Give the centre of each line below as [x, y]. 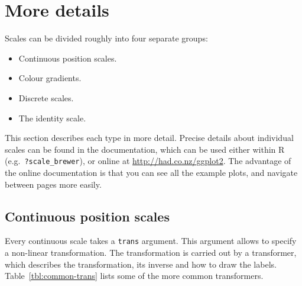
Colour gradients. [50, 78]
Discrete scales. [46, 97]
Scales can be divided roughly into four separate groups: [106, 38]
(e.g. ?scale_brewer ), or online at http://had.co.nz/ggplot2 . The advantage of [148, 161]
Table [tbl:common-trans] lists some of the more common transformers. [134, 276]
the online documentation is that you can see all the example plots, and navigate [151, 172]
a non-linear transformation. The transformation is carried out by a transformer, [151, 252]
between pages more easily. [53, 184]
